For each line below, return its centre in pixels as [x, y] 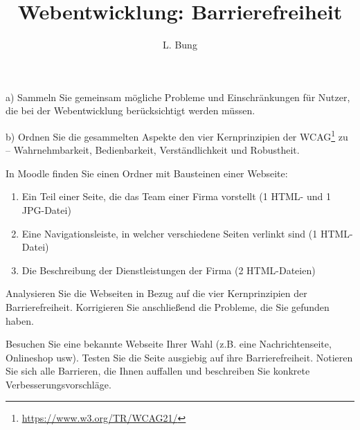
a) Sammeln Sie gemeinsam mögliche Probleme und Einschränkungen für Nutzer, [178, 97]
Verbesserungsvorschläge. [58, 384]
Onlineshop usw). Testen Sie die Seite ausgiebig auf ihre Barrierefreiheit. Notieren [179, 357]
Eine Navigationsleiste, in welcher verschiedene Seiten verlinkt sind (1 [170, 233]
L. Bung [180, 45]
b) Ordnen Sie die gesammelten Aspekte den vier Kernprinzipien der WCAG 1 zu [177, 135]
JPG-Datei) [46, 209]
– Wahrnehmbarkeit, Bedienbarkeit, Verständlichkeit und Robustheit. [153, 150]
